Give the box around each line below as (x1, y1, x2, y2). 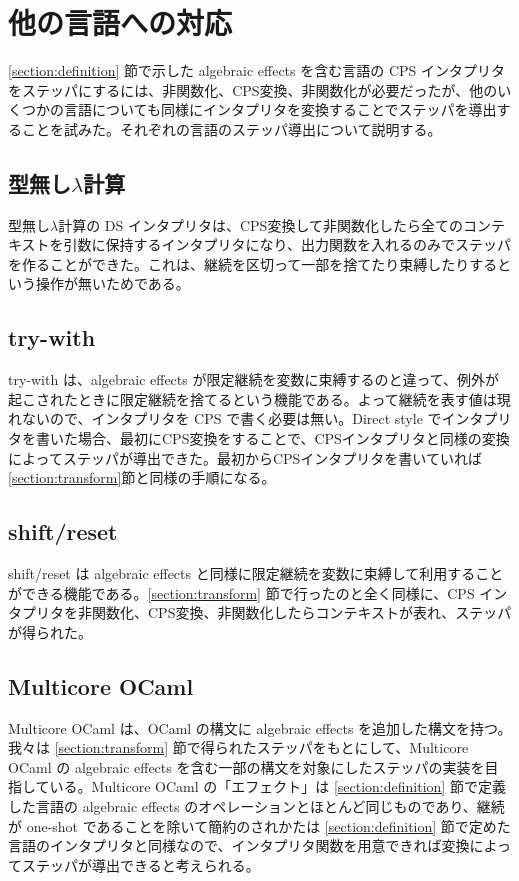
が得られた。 (8, 621, 92, 642)
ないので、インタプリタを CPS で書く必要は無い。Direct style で (21, 408, 442, 429)
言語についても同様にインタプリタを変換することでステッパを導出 (63, 99, 497, 120)
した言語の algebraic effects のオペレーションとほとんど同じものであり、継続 (8, 796, 505, 816)
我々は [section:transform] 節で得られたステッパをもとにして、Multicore (8, 737, 469, 758)
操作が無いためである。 (35, 273, 190, 294)
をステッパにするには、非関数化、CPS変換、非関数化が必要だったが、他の (8, 79, 498, 100)
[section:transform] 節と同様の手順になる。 (8, 467, 276, 488)
